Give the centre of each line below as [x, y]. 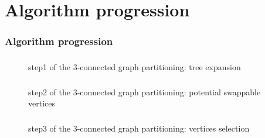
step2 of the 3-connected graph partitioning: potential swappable [145, 92]
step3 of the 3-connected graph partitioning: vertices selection [139, 128]
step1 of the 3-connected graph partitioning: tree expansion [135, 67]
